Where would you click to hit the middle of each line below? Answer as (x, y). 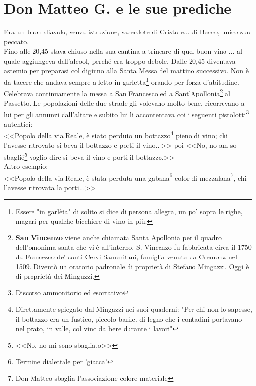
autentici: (18, 124)
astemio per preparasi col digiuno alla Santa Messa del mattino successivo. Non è (126, 70)
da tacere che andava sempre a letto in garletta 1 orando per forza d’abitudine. (122, 81)
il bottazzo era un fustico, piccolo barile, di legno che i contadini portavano (129, 318)
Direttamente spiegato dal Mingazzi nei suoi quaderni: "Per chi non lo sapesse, (134, 309)
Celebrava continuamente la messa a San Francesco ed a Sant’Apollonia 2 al (117, 92)
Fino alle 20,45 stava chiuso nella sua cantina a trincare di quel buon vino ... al (123, 51)
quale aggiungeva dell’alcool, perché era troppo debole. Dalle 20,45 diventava (120, 60)
